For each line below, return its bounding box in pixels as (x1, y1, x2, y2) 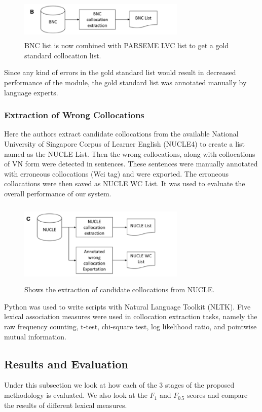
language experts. (4, 87, 58, 97)
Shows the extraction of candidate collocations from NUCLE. (24, 284, 215, 295)
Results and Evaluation (4, 356, 128, 371)
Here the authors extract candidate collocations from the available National (4, 128, 239, 139)
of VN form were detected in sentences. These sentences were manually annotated (4, 158, 258, 169)
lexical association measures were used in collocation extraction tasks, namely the (4, 311, 257, 322)
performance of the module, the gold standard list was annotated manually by (4, 77, 247, 87)
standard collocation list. (24, 50, 101, 60)
